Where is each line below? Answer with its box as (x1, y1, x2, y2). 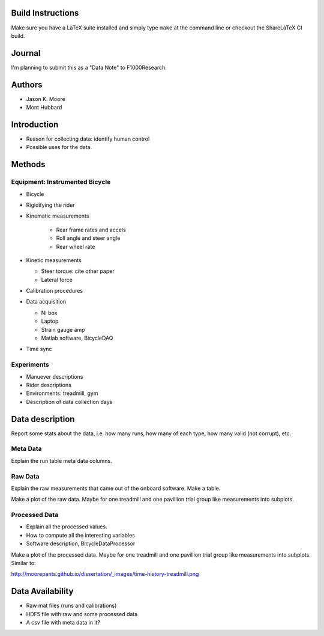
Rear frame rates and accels (56, 226, 126, 233)
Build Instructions (11, 8, 79, 18)
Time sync (26, 346, 52, 353)
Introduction (11, 119, 59, 129)
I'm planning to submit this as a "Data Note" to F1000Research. (11, 64, 167, 71)
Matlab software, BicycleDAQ (41, 334, 113, 342)
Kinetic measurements (26, 256, 82, 264)
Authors (11, 79, 43, 90)
